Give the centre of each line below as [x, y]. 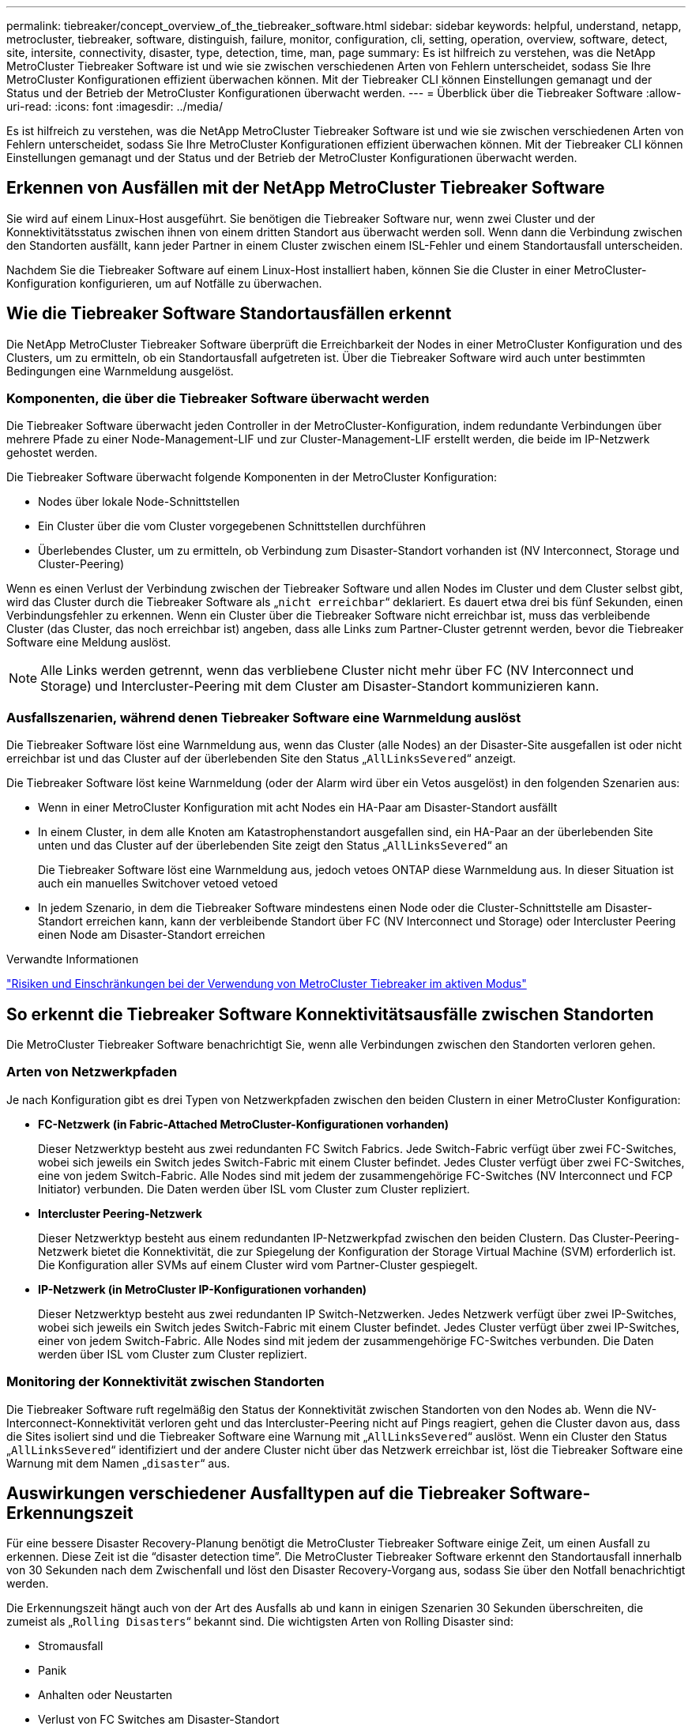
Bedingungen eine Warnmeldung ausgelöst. [120, 371]
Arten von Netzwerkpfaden [92, 1072]
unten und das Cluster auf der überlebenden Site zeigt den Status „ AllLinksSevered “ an [273, 846]
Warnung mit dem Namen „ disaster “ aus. [118, 1463]
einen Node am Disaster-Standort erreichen [152, 935]
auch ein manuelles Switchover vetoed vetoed [158, 884]
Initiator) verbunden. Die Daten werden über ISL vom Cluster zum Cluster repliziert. [254, 1189]
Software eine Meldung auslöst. [89, 643]
